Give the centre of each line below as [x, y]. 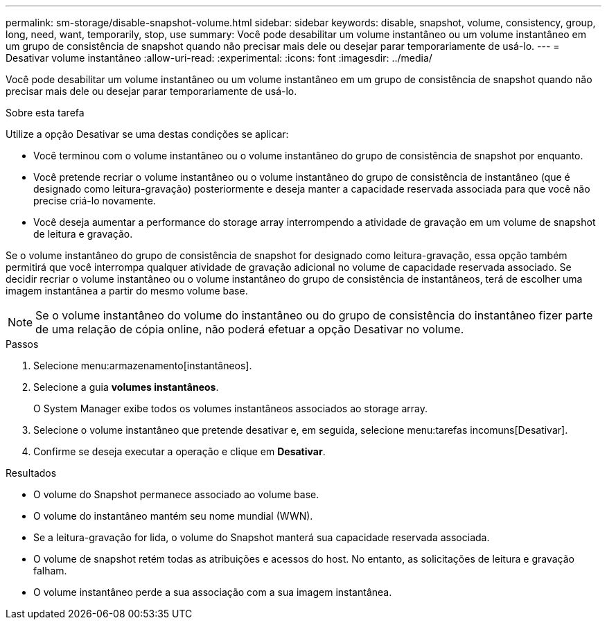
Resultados [31, 473]
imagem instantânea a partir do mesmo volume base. [127, 291]
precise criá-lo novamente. [95, 201]
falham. [50, 571]
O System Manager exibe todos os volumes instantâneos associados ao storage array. [230, 408]
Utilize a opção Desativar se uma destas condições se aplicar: [147, 134]
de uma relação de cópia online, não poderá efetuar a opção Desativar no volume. [250, 329]
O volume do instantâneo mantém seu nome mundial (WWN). [173, 516]
